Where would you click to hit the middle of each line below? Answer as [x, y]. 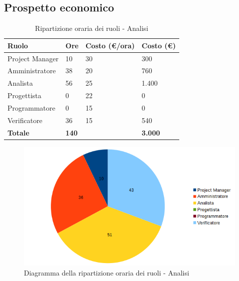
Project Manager [33, 58]
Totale [18, 132]
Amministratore [32, 70]
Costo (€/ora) [110, 45]
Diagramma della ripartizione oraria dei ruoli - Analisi [107, 272]
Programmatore [31, 108]
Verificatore [25, 120]
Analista [20, 83]
